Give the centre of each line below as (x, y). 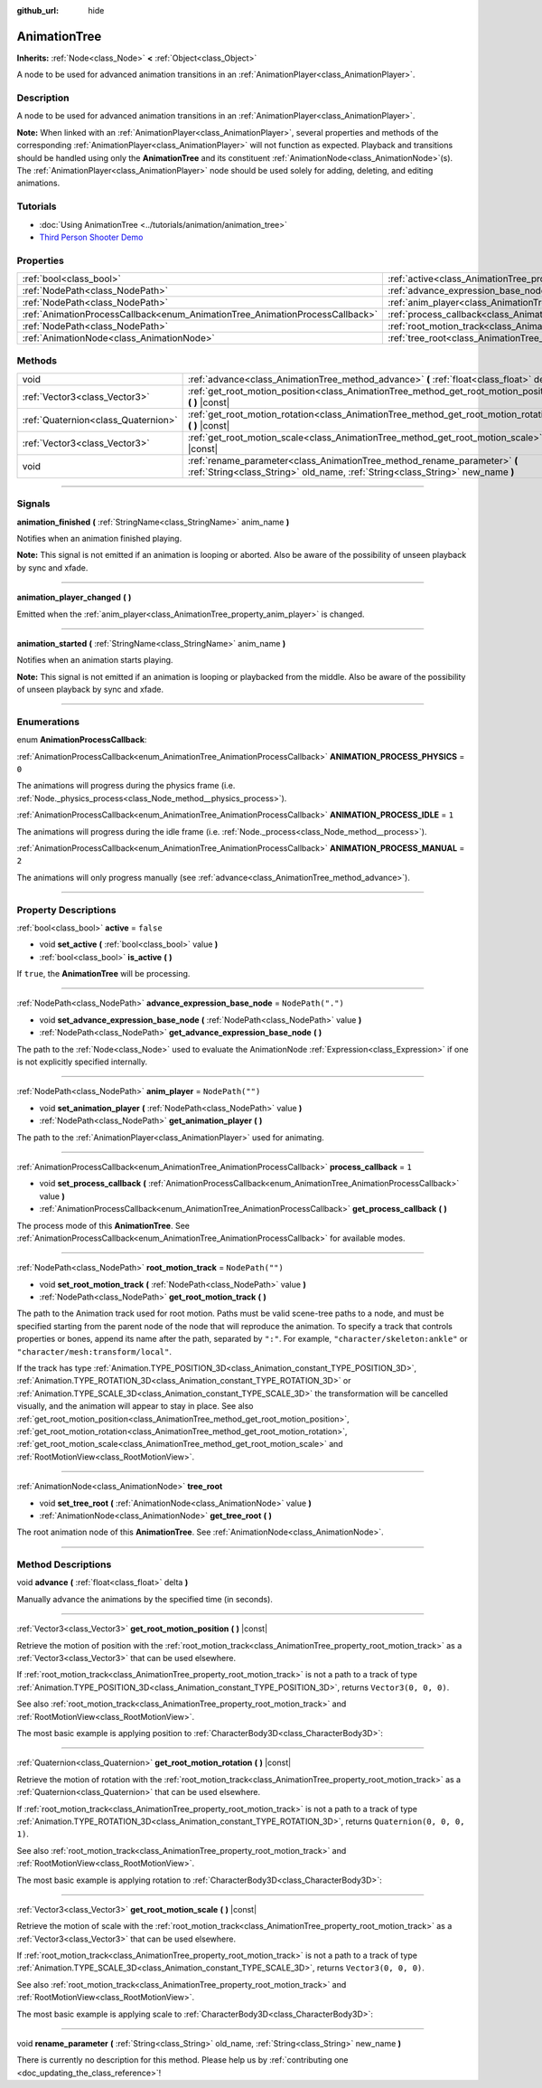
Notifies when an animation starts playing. (95, 660)
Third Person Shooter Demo (91, 237)
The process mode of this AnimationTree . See (103, 1225)
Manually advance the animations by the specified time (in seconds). (145, 1599)
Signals (33, 504)
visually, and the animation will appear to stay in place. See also (135, 1406)
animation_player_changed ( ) (74, 598)
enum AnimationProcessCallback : (82, 740)
